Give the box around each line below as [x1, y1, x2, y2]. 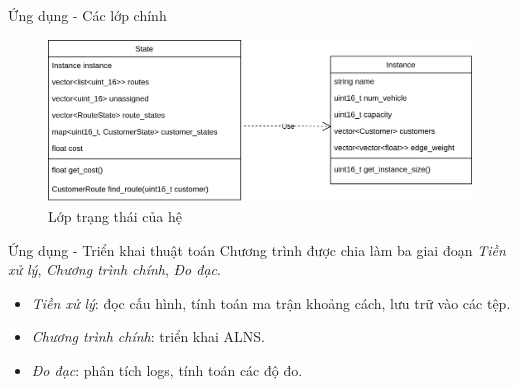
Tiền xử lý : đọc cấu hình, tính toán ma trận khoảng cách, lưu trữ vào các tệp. [31, 292, 511, 313]
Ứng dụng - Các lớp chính [8, 5, 167, 25]
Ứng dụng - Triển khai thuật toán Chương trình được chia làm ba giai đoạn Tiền [8, 239, 506, 260]
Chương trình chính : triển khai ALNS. [31, 326, 265, 347]
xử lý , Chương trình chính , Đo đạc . [8, 259, 221, 280]
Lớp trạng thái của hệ [48, 205, 183, 226]
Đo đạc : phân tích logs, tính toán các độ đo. [31, 359, 303, 380]
